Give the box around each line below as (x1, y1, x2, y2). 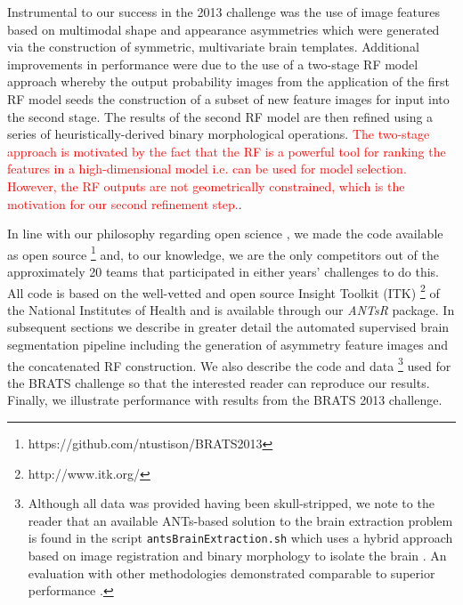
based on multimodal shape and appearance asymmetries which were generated (7, 20, 440, 38)
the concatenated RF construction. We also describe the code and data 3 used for (7, 353, 451, 375)
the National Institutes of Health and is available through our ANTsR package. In (7, 300, 455, 319)
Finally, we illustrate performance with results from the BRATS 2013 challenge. (7, 391, 443, 409)
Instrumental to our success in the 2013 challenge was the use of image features (7, 3, 440, 20)
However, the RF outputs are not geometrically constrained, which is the (7, 176, 405, 195)
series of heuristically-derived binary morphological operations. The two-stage (7, 125, 430, 143)
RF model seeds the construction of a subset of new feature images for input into (7, 89, 450, 108)
